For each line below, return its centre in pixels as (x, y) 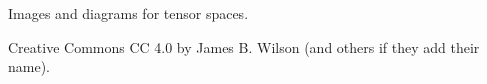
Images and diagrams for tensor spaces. (128, 13)
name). (29, 66)
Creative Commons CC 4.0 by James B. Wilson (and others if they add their (244, 46)
